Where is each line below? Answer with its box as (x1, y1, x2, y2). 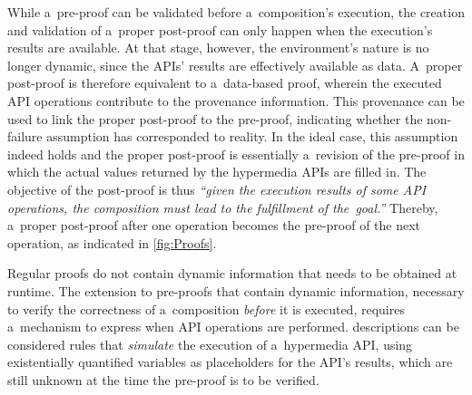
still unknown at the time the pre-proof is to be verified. (7, 370, 320, 389)
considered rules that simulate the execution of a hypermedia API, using (7, 334, 413, 353)
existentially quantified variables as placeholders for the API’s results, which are (7, 352, 453, 371)
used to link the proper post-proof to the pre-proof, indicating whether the (7, 109, 423, 128)
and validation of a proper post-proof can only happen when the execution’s (7, 20, 433, 39)
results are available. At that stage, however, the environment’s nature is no (7, 38, 429, 57)
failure (7, 127, 43, 146)
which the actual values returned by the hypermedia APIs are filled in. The (7, 162, 427, 181)
